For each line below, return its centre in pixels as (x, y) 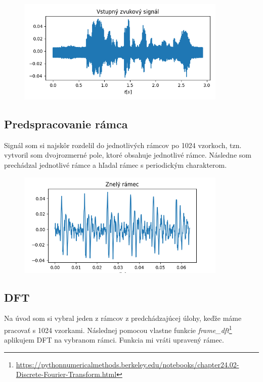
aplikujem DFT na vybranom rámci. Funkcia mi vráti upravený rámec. (114, 340)
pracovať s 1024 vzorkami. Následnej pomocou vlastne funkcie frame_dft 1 (118, 329)
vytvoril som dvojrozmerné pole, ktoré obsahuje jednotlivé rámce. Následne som (128, 155)
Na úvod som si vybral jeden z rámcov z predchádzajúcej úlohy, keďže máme (123, 318)
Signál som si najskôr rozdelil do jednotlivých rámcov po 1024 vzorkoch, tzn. (123, 145)
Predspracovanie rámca (66, 124)
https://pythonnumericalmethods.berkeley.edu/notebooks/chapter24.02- (127, 364)
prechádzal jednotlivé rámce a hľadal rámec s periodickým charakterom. (116, 164)
